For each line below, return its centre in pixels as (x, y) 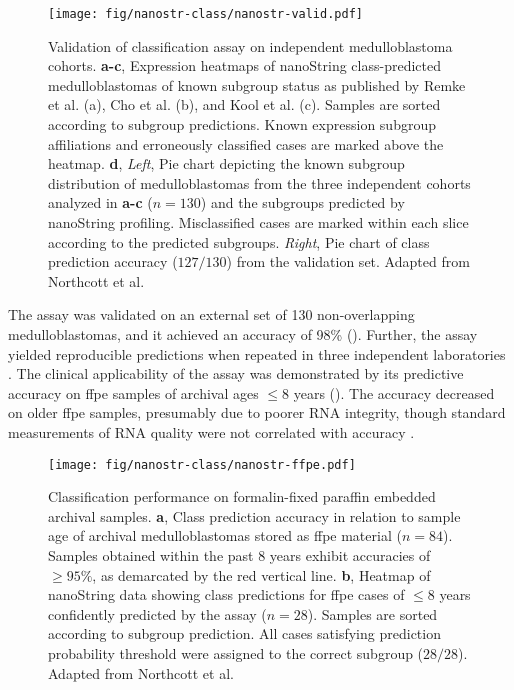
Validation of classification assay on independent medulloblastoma (250, 45)
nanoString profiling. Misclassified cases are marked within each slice (258, 222)
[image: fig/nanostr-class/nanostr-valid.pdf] (205, 14)
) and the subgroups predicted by (302, 202)
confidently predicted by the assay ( (157, 613)
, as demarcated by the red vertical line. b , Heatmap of (261, 574)
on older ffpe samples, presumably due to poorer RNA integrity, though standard (257, 412)
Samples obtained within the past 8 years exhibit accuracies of (239, 554)
